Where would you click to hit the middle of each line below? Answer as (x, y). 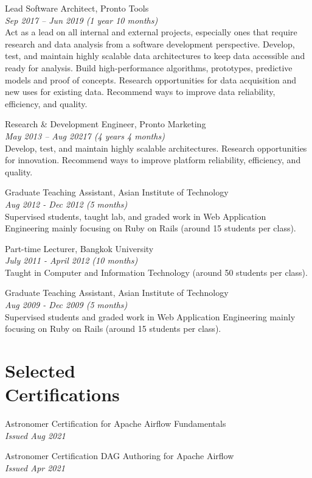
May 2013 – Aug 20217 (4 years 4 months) (85, 135)
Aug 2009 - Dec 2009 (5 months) (66, 305)
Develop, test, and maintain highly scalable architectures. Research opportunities (156, 148)
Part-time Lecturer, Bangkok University (79, 248)
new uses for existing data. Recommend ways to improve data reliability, (140, 92)
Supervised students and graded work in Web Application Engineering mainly (150, 316)
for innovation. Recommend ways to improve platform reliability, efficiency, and (153, 160)
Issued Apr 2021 (35, 467)
